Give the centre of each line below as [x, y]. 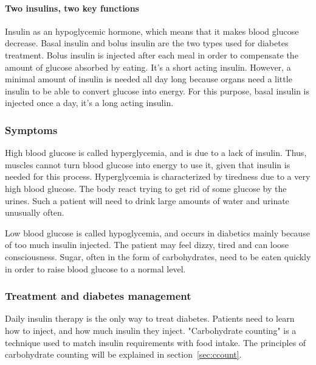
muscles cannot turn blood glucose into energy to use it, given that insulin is [148, 164]
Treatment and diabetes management [98, 296]
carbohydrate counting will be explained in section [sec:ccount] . [123, 354]
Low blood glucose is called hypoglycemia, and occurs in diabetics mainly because [157, 232]
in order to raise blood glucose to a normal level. [95, 268]
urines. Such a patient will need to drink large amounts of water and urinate [147, 200]
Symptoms [31, 129]
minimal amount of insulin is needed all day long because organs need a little [149, 79]
